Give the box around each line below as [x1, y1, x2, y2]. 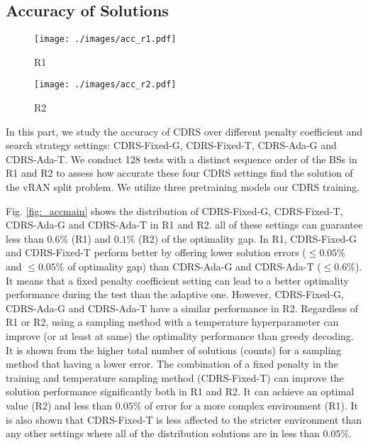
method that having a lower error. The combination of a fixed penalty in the [6, 356, 338, 371]
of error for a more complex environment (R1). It [144, 397, 359, 412]
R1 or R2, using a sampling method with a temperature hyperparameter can [6, 314, 339, 329]
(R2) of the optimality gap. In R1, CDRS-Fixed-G [138, 231, 357, 246]
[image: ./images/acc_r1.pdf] [34, 34, 177, 45]
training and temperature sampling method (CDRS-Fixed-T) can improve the [6, 370, 344, 385]
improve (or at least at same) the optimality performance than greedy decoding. [6, 329, 354, 344]
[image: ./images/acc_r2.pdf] [34, 79, 177, 90]
